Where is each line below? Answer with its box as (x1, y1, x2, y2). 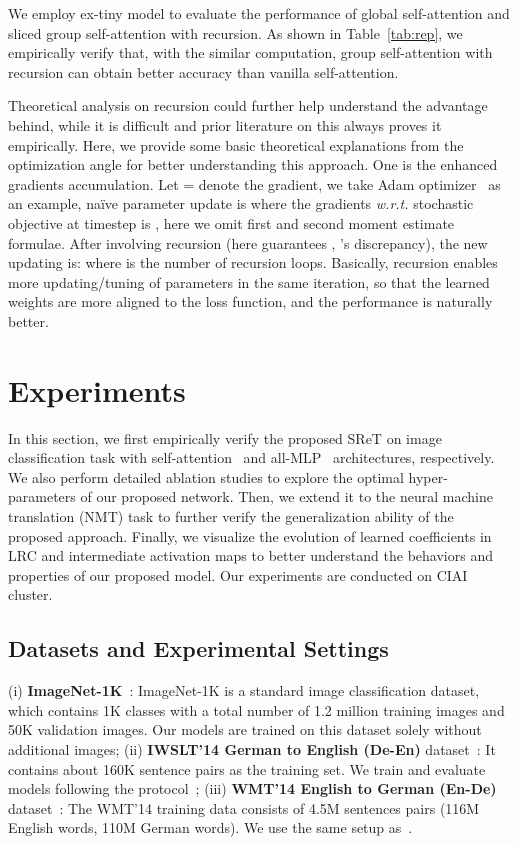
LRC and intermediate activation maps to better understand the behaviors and (8, 545, 493, 566)
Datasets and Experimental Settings (8, 633, 389, 664)
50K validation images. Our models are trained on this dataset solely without (8, 719, 482, 740)
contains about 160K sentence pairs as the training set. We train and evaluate (8, 758, 486, 779)
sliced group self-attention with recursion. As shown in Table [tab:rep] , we (8, 22, 463, 43)
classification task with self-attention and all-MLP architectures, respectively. (8, 447, 495, 468)
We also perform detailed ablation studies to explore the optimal (8, 466, 404, 487)
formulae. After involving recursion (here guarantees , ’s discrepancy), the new (8, 232, 488, 253)
